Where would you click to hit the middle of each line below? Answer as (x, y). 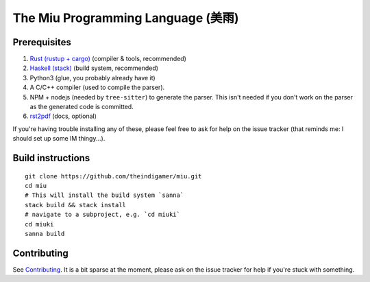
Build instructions (51, 158)
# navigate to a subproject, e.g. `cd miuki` (103, 215)
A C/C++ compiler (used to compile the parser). (97, 87)
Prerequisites (42, 42)
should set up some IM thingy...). (59, 139)
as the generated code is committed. (82, 107)
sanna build (45, 234)
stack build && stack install (76, 205)
